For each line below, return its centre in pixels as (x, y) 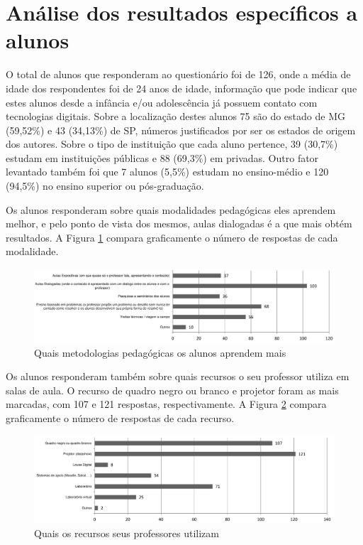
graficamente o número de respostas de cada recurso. (120, 417)
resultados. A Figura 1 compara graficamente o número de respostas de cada (172, 237)
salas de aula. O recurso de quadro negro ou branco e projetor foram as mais (172, 390)
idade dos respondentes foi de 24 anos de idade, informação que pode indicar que (181, 88)
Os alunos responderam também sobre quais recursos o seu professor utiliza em (178, 376)
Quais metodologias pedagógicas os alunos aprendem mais (160, 352)
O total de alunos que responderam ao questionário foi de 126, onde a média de (178, 74)
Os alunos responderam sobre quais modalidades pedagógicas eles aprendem (171, 209)
